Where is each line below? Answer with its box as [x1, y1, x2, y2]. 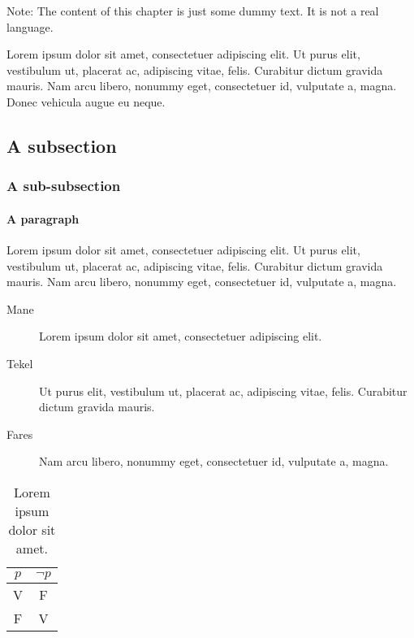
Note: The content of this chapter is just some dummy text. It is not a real [6, 2, 379, 19]
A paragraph [6, 210, 80, 227]
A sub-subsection [6, 176, 121, 196]
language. [6, 18, 54, 35]
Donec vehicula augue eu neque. [6, 93, 166, 110]
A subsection [6, 132, 117, 158]
